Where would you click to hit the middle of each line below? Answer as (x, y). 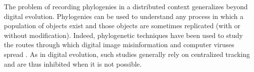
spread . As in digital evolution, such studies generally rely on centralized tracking (127, 54)
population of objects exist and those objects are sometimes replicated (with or (122, 26)
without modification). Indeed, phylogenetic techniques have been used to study (124, 35)
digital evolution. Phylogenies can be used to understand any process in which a (124, 16)
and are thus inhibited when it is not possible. (73, 63)
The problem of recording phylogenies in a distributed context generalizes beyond (126, 6)
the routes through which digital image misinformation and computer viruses (119, 45)
